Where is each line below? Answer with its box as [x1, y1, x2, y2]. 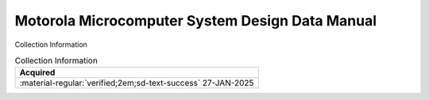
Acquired [19, 67, 56, 79]
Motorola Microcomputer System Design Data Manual [14, 12, 377, 29]
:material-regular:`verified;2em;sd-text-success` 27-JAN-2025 [19, 78, 254, 89]
